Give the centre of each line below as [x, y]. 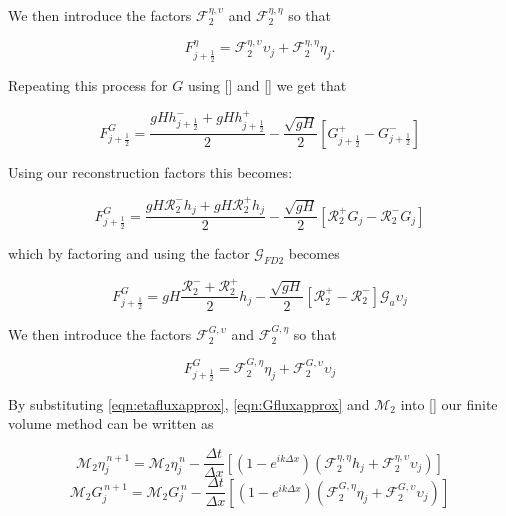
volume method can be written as [111, 423]
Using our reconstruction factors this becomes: [150, 171]
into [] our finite [449, 403]
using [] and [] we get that [267, 85]
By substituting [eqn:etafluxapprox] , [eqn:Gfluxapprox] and [189, 403]
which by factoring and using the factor [129, 253]
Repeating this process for [88, 85]
